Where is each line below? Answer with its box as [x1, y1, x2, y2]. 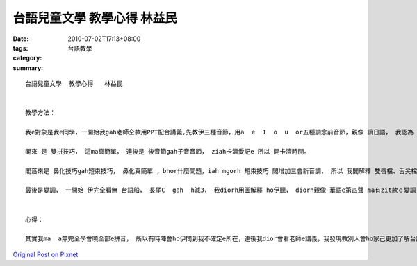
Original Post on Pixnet [13, 250, 79, 258]
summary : [13, 63, 44, 72]
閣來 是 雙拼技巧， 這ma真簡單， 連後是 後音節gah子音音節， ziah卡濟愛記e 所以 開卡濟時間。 [25, 148, 311, 155]
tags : [13, 44, 28, 52]
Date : [13, 35, 29, 43]
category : [13, 54, 42, 62]
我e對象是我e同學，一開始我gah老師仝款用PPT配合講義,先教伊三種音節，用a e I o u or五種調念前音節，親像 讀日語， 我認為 [25, 128, 414, 136]
